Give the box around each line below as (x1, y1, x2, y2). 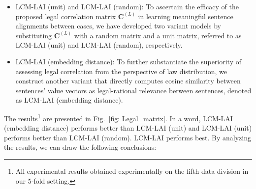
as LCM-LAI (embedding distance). (15, 95, 123, 105)
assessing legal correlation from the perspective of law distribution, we (15, 66, 227, 76)
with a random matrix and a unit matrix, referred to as (74, 30, 242, 40)
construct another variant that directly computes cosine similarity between (15, 76, 241, 86)
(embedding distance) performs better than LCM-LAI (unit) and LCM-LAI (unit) (4, 123, 252, 133)
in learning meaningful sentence (138, 11, 233, 21)
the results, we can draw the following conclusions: (4, 142, 157, 152)
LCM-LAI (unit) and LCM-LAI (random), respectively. (15, 40, 183, 50)
